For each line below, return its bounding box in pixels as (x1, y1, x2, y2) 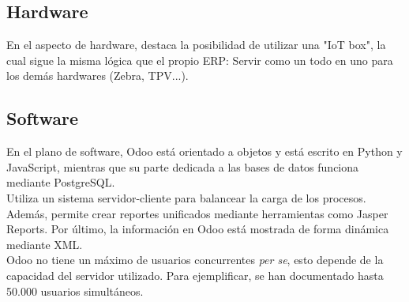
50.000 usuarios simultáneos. (6, 282, 144, 299)
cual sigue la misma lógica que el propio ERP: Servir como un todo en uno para (6, 51, 393, 68)
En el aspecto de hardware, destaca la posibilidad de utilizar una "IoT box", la (6, 36, 386, 53)
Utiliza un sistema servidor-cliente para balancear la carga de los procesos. (6, 189, 366, 206)
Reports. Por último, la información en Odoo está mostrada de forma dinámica (6, 221, 389, 237)
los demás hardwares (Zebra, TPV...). (6, 67, 189, 84)
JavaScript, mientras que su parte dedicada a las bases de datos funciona (6, 158, 359, 175)
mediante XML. (6, 236, 83, 252)
